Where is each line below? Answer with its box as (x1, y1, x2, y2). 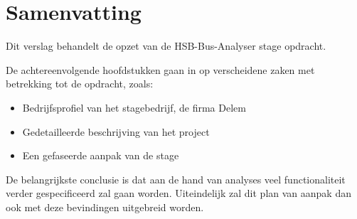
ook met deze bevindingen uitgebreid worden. (6, 199, 204, 214)
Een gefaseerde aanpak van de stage (22, 148, 179, 163)
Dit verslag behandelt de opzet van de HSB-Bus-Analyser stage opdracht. (6, 38, 326, 53)
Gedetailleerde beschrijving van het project (22, 124, 210, 139)
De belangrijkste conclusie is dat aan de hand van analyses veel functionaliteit (6, 171, 346, 186)
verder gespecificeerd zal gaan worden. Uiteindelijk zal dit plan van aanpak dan (6, 186, 351, 201)
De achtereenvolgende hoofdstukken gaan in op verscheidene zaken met (6, 62, 315, 77)
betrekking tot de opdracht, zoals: (6, 76, 154, 91)
